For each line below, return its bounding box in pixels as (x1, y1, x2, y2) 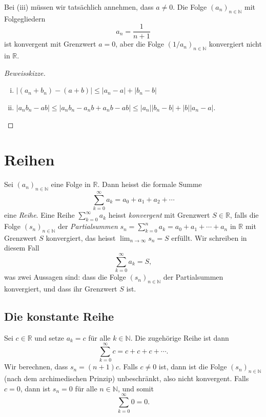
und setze (34, 332, 64, 343)
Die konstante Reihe (4, 308, 114, 324)
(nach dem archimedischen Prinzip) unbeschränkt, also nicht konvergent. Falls (4, 373, 249, 384)
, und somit (117, 383, 154, 393)
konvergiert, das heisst (46, 232, 116, 243)
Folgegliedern (4, 13, 46, 24)
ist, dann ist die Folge (158, 361, 227, 372)
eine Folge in (51, 179, 91, 190)
